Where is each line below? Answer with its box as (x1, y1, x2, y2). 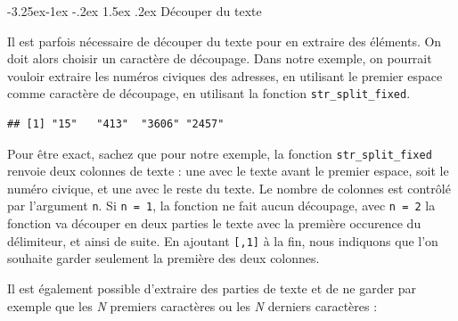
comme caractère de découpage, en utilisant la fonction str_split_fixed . (7, 84, 411, 103)
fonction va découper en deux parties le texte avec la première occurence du (7, 214, 421, 233)
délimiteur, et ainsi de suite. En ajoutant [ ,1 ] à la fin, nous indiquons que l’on (7, 231, 438, 250)
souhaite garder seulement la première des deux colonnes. (7, 249, 320, 267)
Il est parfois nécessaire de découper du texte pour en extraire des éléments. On (7, 31, 442, 50)
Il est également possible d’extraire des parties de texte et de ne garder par (7, 278, 417, 297)
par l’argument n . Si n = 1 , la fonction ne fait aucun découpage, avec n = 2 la (7, 196, 436, 215)
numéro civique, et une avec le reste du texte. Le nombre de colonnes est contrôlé (7, 178, 451, 197)
